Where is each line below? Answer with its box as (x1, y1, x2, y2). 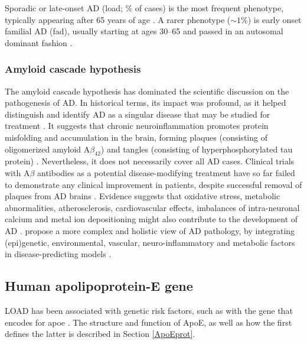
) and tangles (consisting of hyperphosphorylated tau (100, 142, 293, 155)
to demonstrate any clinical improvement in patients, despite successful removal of (5, 178, 302, 190)
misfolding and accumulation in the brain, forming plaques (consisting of (5, 131, 267, 143)
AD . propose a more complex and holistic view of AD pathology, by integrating (5, 224, 295, 236)
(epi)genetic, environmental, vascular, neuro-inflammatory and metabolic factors (5, 236, 295, 248)
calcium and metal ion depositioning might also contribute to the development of (5, 213, 298, 225)
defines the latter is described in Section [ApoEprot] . (5, 327, 195, 340)
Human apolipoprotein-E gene (5, 277, 193, 295)
